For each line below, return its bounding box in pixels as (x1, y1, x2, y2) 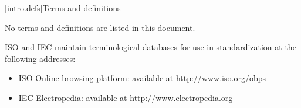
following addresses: (5, 52, 76, 64)
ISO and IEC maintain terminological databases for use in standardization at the (5, 41, 296, 53)
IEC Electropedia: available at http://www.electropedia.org (18, 91, 233, 103)
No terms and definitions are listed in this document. (5, 21, 195, 33)
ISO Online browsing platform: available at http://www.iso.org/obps (18, 72, 266, 84)
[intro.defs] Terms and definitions (5, 2, 121, 13)
